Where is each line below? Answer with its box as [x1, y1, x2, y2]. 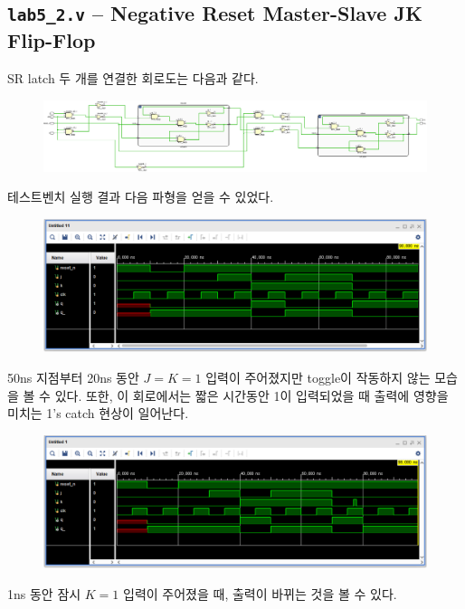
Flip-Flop [7, 26, 96, 54]
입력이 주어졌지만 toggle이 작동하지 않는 [205, 368, 431, 387]
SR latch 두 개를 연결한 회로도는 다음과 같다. [7, 69, 259, 88]
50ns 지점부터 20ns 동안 [7, 368, 139, 387]
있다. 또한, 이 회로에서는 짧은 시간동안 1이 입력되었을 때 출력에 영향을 [54, 385, 449, 404]
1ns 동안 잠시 [7, 584, 81, 603]
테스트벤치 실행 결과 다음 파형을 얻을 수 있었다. [7, 187, 274, 206]
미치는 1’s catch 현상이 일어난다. [7, 404, 189, 423]
